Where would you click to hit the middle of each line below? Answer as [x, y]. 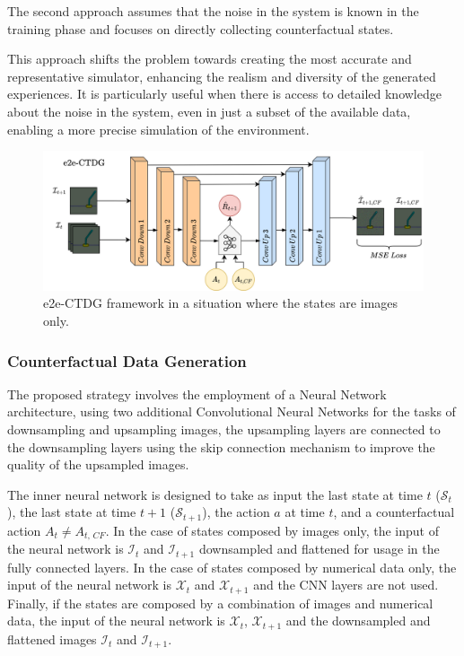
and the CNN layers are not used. [346, 585]
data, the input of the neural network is [116, 621]
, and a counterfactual [394, 512]
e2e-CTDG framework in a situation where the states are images [221, 303]
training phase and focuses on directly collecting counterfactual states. [201, 28]
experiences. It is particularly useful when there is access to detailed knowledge [224, 94]
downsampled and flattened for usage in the [319, 549]
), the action [236, 512]
